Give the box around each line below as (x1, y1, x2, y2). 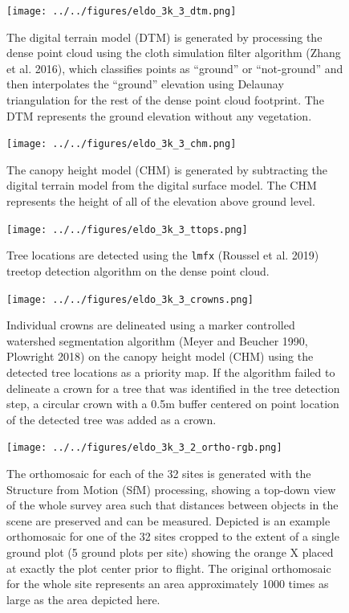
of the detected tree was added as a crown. (6, 411, 217, 427)
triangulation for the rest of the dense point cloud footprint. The (6, 92, 324, 108)
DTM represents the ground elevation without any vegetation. (6, 107, 312, 124)
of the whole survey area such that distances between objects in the (6, 497, 339, 513)
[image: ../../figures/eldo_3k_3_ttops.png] (6, 223, 248, 235)
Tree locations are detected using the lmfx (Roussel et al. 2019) (6, 247, 319, 264)
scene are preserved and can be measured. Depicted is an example (6, 512, 331, 529)
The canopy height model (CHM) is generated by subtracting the (6, 161, 328, 178)
